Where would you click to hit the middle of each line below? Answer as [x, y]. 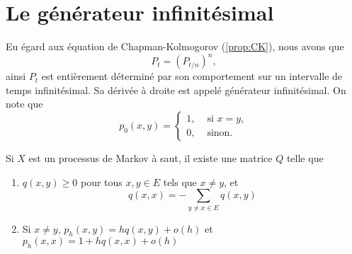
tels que [180, 181]
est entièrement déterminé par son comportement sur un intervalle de [192, 76]
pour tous [101, 181]
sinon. [220, 133]
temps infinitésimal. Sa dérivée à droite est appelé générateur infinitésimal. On [176, 90]
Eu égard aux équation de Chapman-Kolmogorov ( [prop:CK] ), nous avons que [175, 46]
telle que [305, 158]
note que [24, 104]
